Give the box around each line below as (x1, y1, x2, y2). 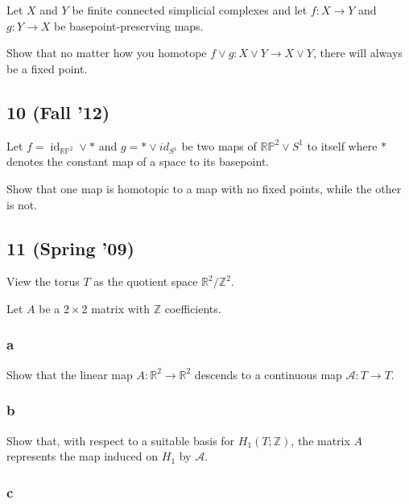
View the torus (6, 273, 80, 290)
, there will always (312, 44, 403, 61)
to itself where (307, 137, 378, 154)
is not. (6, 196, 38, 213)
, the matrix (291, 432, 350, 448)
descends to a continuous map (194, 366, 342, 382)
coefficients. (164, 300, 221, 316)
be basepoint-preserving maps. (54, 17, 204, 34)
